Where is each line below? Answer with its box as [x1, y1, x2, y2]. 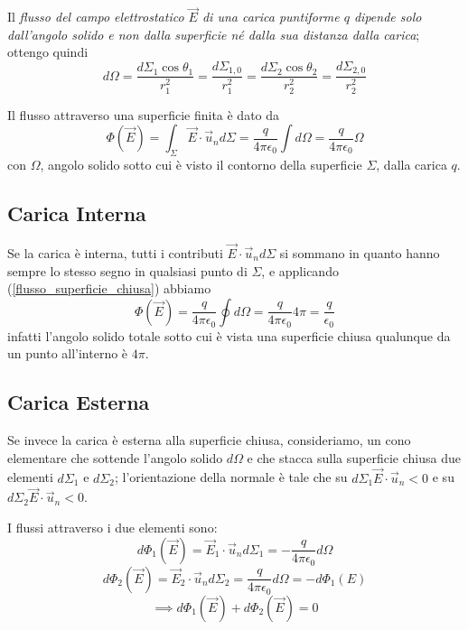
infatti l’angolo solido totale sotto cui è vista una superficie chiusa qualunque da [7, 326, 451, 345]
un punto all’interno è [7, 344, 128, 363]
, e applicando [261, 261, 339, 280]
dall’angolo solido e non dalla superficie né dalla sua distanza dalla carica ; [7, 24, 420, 43]
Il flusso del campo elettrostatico [7, 7, 184, 26]
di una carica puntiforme [201, 7, 340, 26]
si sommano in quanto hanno [279, 243, 440, 262]
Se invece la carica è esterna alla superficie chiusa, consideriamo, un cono [7, 431, 411, 449]
